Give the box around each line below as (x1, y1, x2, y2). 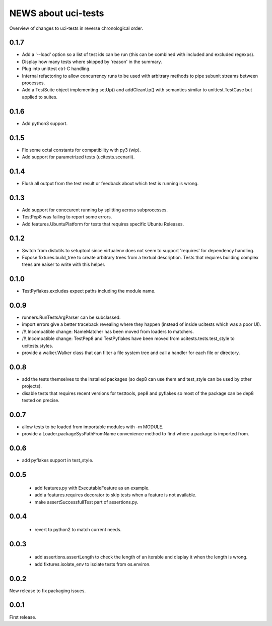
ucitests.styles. (22, 343, 53, 349)
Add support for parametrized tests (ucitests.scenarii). (22, 154, 135, 160)
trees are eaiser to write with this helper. (22, 261, 106, 267)
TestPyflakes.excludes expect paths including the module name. (22, 288, 156, 294)
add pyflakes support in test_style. (22, 457, 94, 464)
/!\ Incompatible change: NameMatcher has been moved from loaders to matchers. (22, 328, 194, 334)
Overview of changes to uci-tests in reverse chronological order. (9, 25, 144, 31)
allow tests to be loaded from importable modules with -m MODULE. (22, 424, 164, 430)
